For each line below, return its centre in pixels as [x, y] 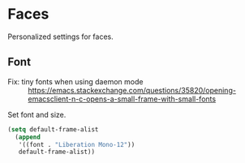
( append [28, 137]
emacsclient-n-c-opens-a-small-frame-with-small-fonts [122, 99]
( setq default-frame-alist [53, 129]
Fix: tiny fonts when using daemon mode [75, 81]
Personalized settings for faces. [61, 36]
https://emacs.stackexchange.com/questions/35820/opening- [132, 90]
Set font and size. [37, 114]
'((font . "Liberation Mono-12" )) [77, 144]
